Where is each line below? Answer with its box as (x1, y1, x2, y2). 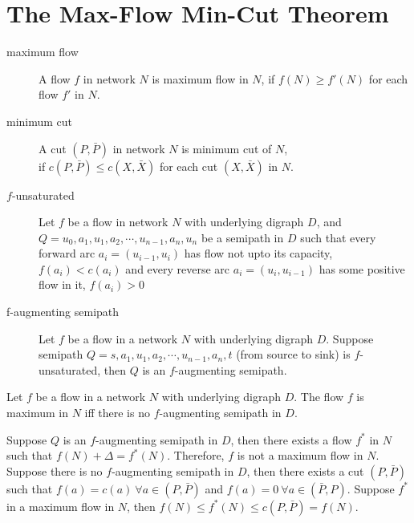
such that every (300, 229, 376, 245)
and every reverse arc (125, 260, 230, 277)
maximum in (6, 404, 68, 421)
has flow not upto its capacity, (184, 245, 333, 261)
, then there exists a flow (230, 431, 352, 448)
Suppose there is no (6, 462, 103, 479)
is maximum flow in (152, 70, 249, 87)
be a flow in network (67, 213, 168, 230)
